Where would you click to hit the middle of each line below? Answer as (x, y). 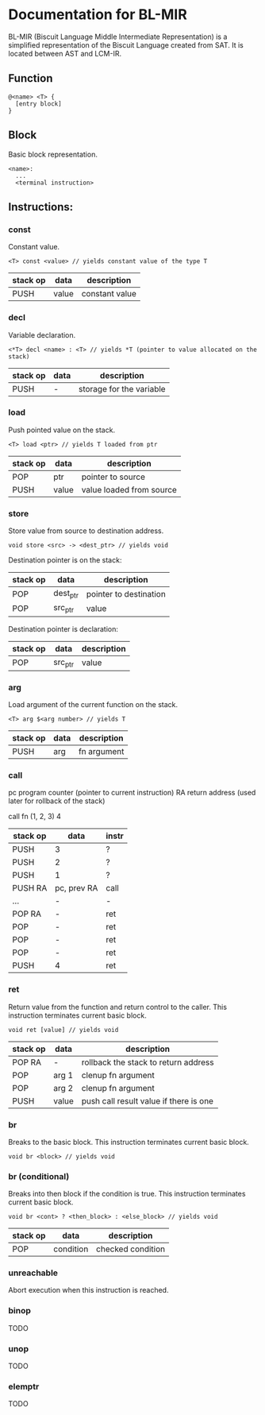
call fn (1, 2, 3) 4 (35, 817)
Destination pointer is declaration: (63, 628)
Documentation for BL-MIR (98, 15)
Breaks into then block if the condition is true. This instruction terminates (127, 1194)
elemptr (24, 1386)
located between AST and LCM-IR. (65, 53)
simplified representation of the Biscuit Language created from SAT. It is (126, 44)
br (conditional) (39, 1176)
